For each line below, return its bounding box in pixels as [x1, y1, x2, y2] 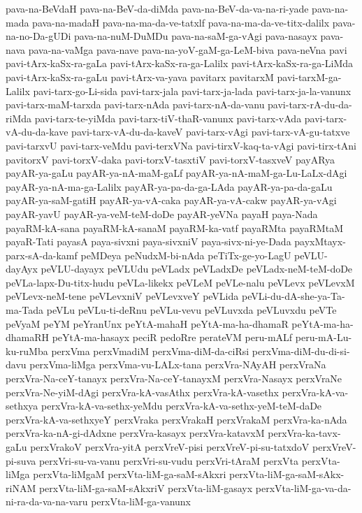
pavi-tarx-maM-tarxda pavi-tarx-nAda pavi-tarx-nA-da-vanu [6, 97, 265, 112]
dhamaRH [6, 330, 50, 345]
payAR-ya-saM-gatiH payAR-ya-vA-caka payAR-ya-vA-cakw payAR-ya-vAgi [6, 193, 337, 208]
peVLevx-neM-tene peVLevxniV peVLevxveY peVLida [6, 289, 239, 303]
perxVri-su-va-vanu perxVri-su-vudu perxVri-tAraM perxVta [38, 453, 299, 468]
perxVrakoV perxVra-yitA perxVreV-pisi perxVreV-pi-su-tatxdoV [30, 440, 310, 454]
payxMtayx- [294, 234, 346, 249]
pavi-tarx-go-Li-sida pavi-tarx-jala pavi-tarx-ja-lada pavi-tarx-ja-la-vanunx [33, 83, 352, 98]
